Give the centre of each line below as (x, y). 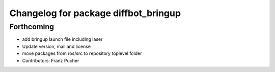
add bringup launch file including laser (62, 39)
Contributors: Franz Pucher (51, 60)
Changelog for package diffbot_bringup (95, 13)
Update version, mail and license (57, 46)
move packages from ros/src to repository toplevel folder (82, 53)
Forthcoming (32, 27)
